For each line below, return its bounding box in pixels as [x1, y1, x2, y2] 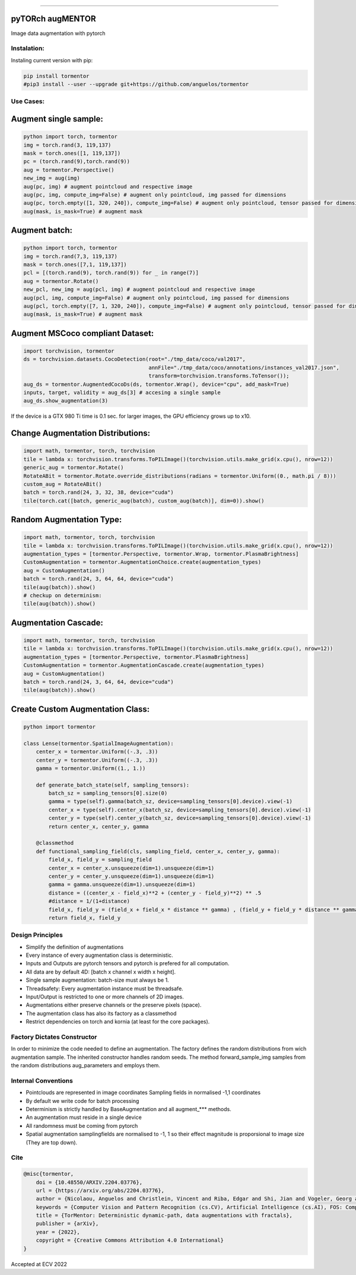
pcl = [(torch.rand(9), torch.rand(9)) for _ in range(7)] [23, 269, 199, 276]
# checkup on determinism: [23, 592, 102, 599]
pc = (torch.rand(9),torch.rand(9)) [23, 158, 131, 165]
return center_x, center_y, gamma [48, 823, 149, 830]
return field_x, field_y [48, 914, 121, 921]
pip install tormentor [23, 72, 90, 80]
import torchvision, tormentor [23, 348, 115, 354]
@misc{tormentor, [23, 1171, 74, 1178]
